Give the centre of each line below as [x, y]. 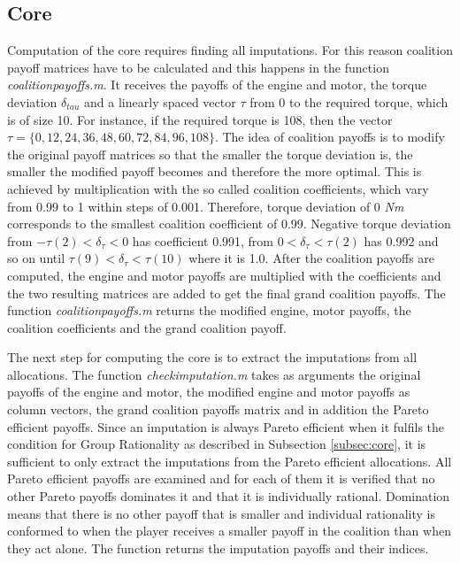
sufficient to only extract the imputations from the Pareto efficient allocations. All [230, 461]
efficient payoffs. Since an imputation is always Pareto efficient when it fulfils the [226, 426]
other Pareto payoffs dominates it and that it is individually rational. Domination [229, 496]
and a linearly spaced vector [160, 101]
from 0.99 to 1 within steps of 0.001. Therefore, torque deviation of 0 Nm [206, 206]
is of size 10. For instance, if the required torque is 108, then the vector [200, 119]
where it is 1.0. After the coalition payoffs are [312, 258]
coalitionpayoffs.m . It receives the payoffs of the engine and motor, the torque [217, 85]
